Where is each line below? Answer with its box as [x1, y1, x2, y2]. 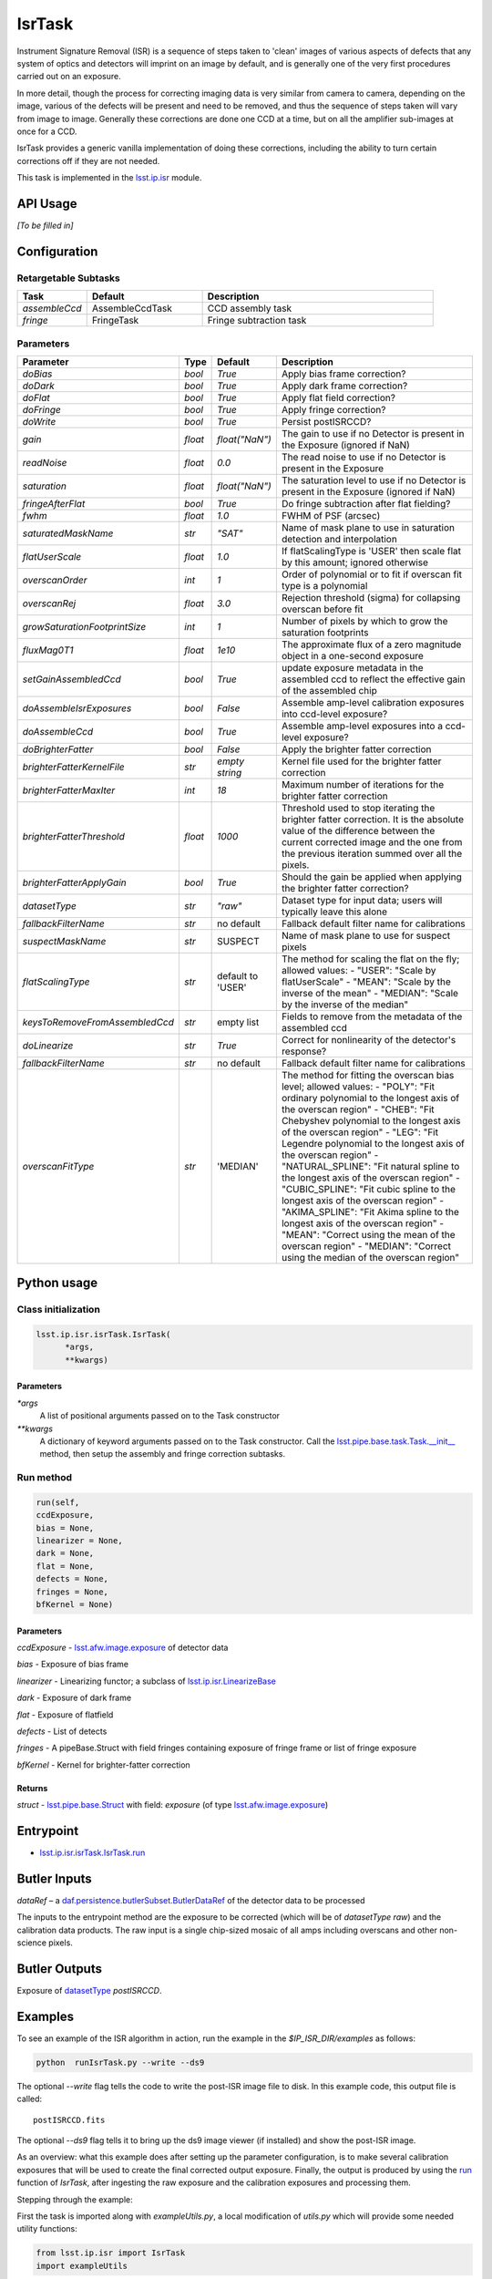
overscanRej [22, 597, 77, 610]
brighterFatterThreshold [22, 830, 125, 842]
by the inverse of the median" [281, 998, 409, 1011]
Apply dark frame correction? [281, 379, 408, 392]
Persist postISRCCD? [281, 415, 372, 428]
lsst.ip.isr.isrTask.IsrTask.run [39, 1847, 146, 1859]
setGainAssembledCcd [22, 673, 122, 686]
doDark [22, 379, 55, 392]
